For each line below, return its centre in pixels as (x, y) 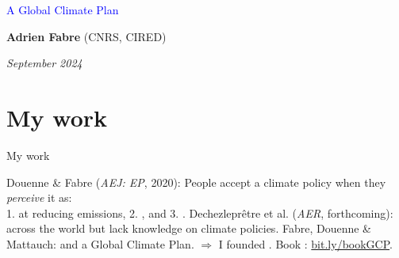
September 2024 (44, 63)
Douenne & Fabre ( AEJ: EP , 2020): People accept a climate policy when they (196, 182)
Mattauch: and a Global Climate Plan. (100, 243)
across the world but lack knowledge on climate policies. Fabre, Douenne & (189, 228)
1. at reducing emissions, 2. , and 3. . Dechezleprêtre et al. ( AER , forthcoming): (200, 212)
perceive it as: (39, 197)
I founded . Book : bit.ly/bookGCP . (305, 243)
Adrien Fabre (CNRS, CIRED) (86, 36)
